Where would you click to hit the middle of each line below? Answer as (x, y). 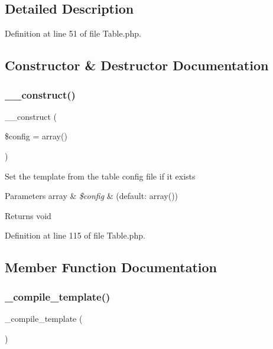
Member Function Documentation (111, 267)
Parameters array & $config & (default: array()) (92, 196)
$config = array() (36, 136)
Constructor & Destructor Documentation (137, 65)
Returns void (28, 215)
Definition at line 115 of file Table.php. (75, 235)
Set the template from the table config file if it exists (100, 176)
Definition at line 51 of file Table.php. (73, 33)
